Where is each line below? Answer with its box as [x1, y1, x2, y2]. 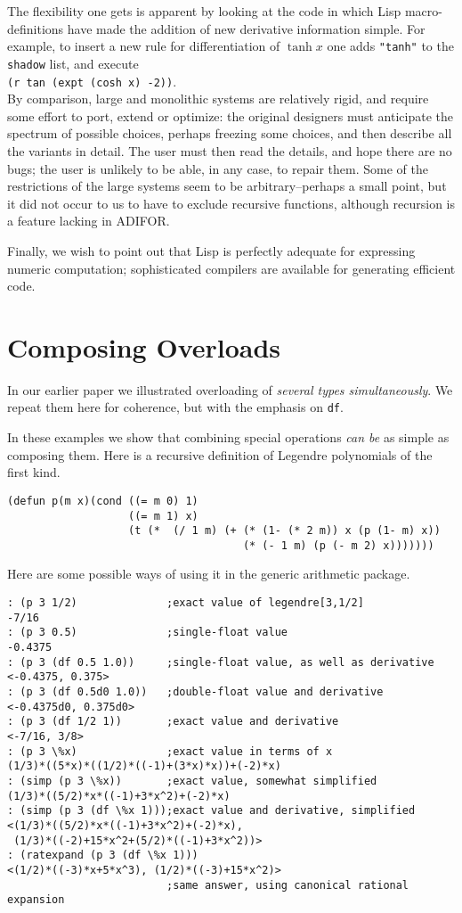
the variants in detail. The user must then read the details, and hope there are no [7, 141, 452, 160]
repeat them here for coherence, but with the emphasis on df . [7, 398, 344, 416]
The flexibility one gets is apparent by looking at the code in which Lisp [7, 2, 401, 20]
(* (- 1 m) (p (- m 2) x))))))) [242, 539, 434, 552]
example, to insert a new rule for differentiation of [7, 37, 280, 55]
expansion [7, 893, 65, 907]
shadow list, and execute [7, 53, 139, 72]
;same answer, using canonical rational [166, 878, 409, 892]
